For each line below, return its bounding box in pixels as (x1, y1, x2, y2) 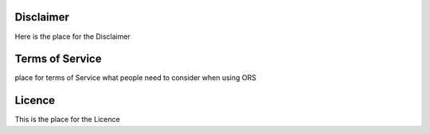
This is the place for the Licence (14, 115, 120, 124)
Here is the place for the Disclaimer (14, 32, 131, 41)
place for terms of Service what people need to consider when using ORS (14, 73, 256, 82)
